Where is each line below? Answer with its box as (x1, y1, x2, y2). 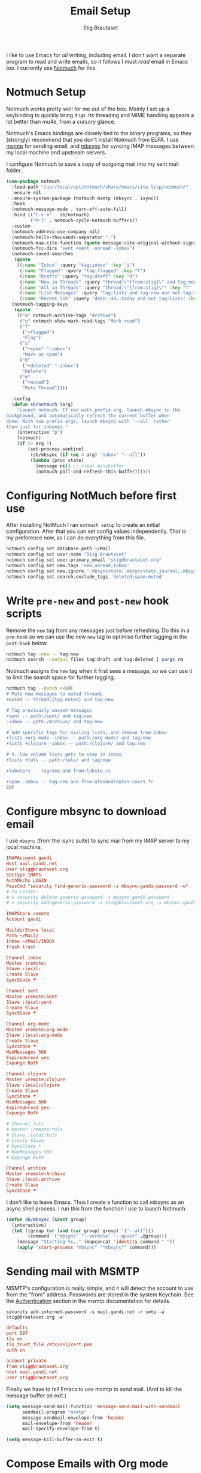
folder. (6, 166, 22, 174)
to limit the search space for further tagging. (6, 674, 115, 681)
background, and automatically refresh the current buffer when (6, 413, 170, 419)
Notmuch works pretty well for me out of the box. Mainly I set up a (6, 105, 169, 112)
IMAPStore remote (6, 911, 50, 917)
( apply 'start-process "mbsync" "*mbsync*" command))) (17, 1245, 157, 1251)
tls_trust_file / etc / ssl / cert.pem (6, 1341, 93, 1347)
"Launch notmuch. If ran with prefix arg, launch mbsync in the (17, 407, 181, 413)
